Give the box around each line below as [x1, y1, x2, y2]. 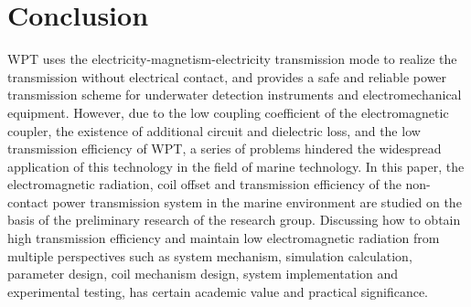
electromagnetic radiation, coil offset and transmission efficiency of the [7, 175, 401, 194]
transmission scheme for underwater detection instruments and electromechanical [7, 85, 462, 104]
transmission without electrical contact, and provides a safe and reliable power [7, 67, 447, 86]
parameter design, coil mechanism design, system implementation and [7, 264, 399, 283]
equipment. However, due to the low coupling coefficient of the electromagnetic [7, 102, 449, 122]
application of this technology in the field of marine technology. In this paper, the [7, 156, 465, 175]
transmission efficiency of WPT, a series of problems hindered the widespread [7, 139, 442, 158]
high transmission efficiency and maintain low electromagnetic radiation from [7, 228, 440, 248]
